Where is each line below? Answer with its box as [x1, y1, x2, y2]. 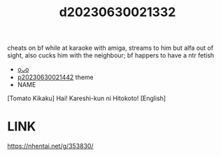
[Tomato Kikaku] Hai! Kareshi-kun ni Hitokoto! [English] [7, 94, 166, 102]
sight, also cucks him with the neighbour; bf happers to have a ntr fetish [7, 51, 215, 60]
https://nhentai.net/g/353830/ [7, 142, 94, 151]
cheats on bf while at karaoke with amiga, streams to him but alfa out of [7, 43, 214, 53]
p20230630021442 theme [17, 73, 94, 81]
